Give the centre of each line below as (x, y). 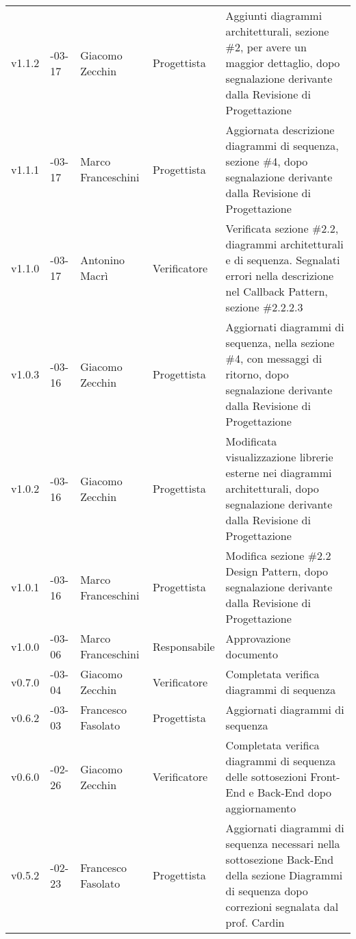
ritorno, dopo (257, 374)
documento (252, 654)
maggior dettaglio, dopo (283, 63)
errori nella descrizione (280, 275)
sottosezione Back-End (280, 859)
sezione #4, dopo (267, 161)
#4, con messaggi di (274, 358)
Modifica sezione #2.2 (278, 555)
